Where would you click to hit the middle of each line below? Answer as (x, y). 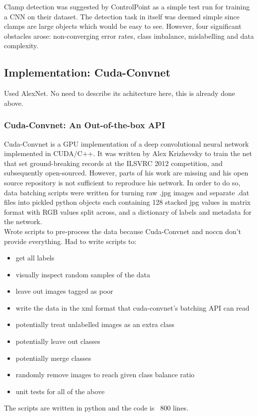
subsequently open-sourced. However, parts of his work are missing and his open (126, 173)
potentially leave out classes (58, 341)
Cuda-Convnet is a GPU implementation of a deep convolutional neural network (127, 143)
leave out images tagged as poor (64, 291)
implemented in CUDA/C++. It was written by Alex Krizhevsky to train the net (128, 153)
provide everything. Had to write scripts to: (70, 241)
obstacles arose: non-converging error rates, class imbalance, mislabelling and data (129, 36)
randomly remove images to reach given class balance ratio (105, 374)
